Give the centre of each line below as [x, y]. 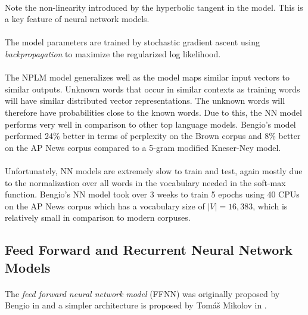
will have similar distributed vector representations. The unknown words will [145, 101]
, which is [270, 206]
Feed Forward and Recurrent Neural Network [149, 250]
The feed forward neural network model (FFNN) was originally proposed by [142, 293]
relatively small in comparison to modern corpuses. [98, 217]
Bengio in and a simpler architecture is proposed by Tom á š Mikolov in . [136, 305]
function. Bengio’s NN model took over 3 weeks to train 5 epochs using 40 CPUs [152, 194]
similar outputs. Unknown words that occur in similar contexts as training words [153, 89]
